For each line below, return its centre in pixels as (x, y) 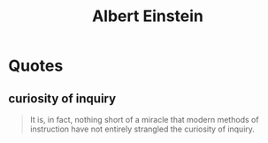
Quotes (36, 66)
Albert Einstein (148, 16)
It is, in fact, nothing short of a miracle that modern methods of (144, 120)
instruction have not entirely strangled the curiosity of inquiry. (142, 129)
